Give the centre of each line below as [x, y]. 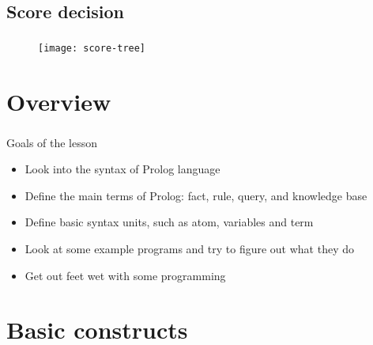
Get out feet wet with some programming [125, 275]
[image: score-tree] [92, 48]
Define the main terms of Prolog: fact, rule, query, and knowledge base [196, 195]
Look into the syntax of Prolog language [122, 169]
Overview [59, 101]
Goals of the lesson [52, 142]
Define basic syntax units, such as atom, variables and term [169, 222]
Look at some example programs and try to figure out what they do [190, 249]
